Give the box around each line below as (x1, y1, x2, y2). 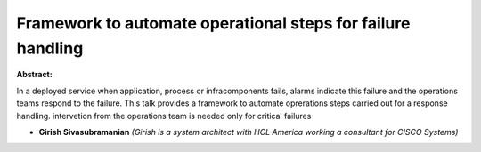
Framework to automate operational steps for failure (16, 13, 411, 33)
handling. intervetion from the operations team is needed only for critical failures (16, 110, 312, 121)
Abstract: (16, 69, 53, 80)
